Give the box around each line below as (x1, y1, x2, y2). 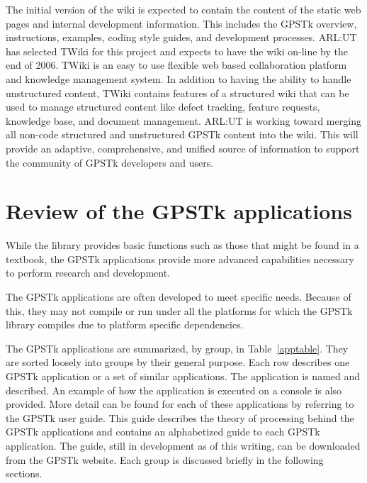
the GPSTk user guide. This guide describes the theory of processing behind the (6, 410, 354, 425)
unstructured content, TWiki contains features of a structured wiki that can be (6, 85, 349, 100)
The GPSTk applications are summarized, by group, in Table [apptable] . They (6, 340, 349, 355)
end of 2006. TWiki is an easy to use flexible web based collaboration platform (6, 57, 347, 72)
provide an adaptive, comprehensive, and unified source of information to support (6, 140, 360, 155)
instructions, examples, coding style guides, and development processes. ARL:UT (6, 30, 357, 45)
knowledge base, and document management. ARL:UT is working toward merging (6, 113, 361, 128)
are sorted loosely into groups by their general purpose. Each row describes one (6, 355, 350, 370)
